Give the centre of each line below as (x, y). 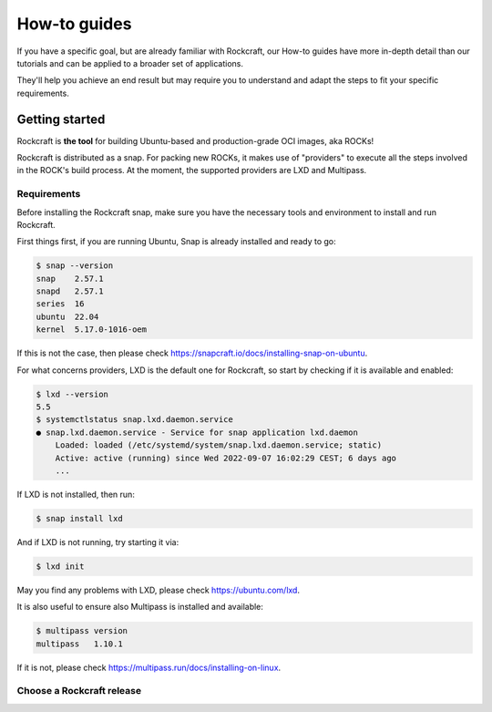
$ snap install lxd (79, 518)
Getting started (61, 119)
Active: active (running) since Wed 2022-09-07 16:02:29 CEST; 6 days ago (225, 458)
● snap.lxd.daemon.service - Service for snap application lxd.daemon (197, 432)
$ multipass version (82, 631)
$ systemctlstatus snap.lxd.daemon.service (135, 420)
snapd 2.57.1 (70, 291)
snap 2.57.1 (70, 279)
